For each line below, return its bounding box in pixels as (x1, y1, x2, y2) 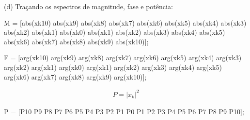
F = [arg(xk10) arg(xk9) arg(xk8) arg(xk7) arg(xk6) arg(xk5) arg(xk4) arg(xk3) (4, 53, 242, 63)
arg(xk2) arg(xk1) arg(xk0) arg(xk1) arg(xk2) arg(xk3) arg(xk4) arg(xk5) (4, 62, 222, 72)
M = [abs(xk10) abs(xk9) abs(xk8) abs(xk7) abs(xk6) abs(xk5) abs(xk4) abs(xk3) (4, 17, 247, 27)
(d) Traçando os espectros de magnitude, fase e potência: (4, 1, 173, 11)
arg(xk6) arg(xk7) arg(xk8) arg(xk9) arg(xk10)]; (4, 71, 147, 81)
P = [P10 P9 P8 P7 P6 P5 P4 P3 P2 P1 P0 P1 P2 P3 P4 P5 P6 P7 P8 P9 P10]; (4, 106, 244, 116)
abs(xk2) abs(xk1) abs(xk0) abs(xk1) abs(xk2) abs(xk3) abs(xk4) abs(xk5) (4, 27, 225, 37)
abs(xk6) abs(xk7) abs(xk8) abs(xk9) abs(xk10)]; (4, 36, 149, 46)
